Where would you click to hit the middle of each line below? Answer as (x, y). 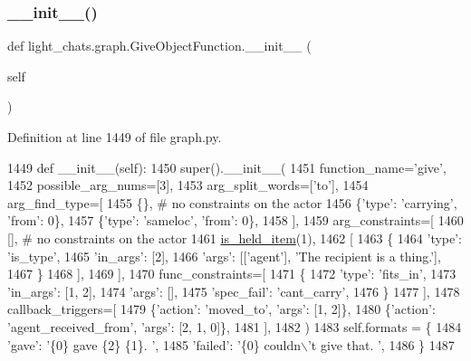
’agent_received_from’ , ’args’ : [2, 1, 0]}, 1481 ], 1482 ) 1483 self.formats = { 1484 (235, 326)
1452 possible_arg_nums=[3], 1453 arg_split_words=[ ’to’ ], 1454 (188, 185)
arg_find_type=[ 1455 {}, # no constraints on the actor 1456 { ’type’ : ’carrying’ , (232, 202)
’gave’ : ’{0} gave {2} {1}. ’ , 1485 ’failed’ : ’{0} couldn (154, 344)
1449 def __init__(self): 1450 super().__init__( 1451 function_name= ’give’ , (227, 167)
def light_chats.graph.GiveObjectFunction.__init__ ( (159, 46)
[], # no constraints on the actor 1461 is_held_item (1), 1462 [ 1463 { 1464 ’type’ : (235, 237)
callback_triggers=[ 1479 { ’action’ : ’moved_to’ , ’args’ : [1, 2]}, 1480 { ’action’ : (221, 309)
